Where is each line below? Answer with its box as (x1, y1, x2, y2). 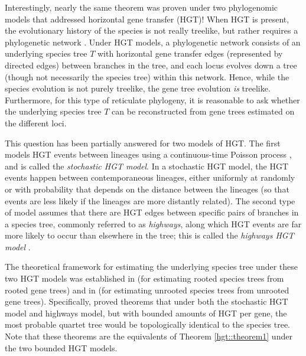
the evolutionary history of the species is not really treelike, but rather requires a (5, 24, 298, 37)
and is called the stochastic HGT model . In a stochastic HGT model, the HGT (5, 159, 288, 172)
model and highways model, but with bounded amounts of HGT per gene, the (5, 306, 287, 319)
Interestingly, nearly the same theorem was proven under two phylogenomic (5, 1, 278, 13)
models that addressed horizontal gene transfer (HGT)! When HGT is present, (5, 12, 289, 25)
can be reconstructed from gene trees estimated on (112, 105, 295, 117)
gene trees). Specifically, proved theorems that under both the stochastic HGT (5, 295, 288, 308)
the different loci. (5, 116, 67, 129)
